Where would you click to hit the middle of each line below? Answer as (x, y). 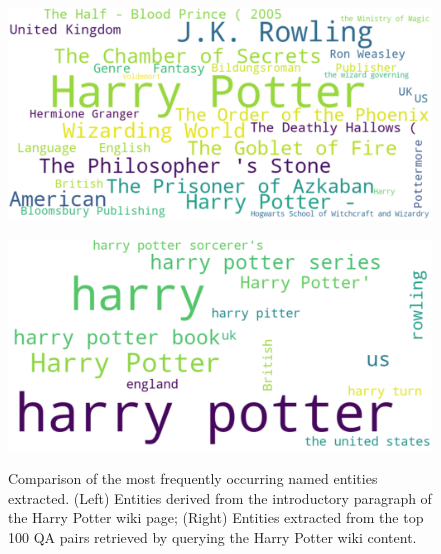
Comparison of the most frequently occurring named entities (193, 478)
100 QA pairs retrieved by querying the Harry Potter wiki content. (212, 536)
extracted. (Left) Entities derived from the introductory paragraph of (220, 497)
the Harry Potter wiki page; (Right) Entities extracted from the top (216, 517)
